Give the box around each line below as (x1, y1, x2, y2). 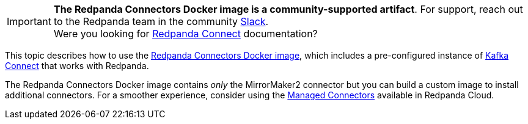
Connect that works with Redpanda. (5, 60, 149, 71)
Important (7, 15, 51, 27)
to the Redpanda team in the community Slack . (53, 15, 269, 27)
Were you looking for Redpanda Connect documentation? (53, 27, 318, 40)
